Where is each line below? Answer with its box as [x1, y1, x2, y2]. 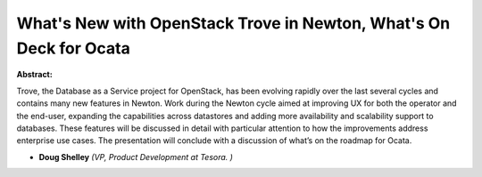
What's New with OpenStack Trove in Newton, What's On [16, 13, 451, 33]
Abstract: [16, 69, 53, 80]
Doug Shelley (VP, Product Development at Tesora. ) [38, 151, 234, 162]
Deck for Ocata [16, 38, 131, 58]
